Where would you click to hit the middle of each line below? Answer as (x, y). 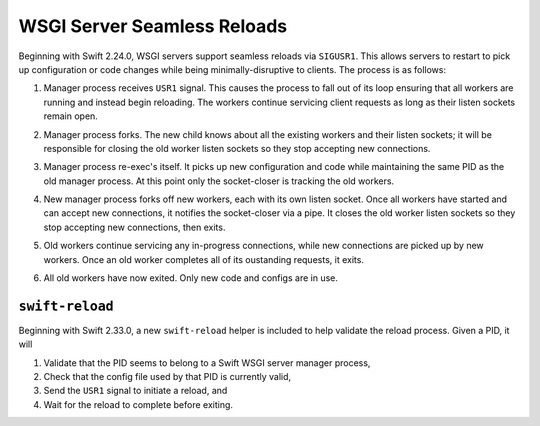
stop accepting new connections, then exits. (134, 227)
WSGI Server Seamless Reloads (153, 26)
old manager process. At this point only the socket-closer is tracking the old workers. (219, 181)
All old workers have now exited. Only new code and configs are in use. (191, 278)
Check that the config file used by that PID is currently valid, (167, 377)
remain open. (71, 116)
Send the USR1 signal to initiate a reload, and (135, 391)
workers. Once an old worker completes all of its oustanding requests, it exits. (204, 259)
